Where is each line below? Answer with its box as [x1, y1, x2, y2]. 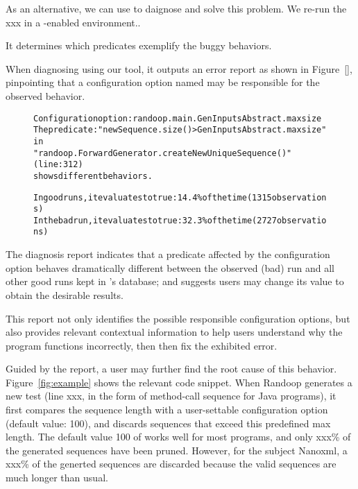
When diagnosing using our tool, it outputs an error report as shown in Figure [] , [6, 61, 352, 76]
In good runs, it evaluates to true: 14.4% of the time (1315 [33, 192, 272, 203]
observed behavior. [6, 88, 85, 103]
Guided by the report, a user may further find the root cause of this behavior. [6, 361, 337, 376]
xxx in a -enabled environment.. [6, 15, 141, 29]
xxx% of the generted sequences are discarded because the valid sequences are [6, 456, 336, 471]
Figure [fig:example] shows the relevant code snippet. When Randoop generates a [6, 375, 352, 389]
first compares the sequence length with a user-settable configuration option [6, 402, 328, 417]
